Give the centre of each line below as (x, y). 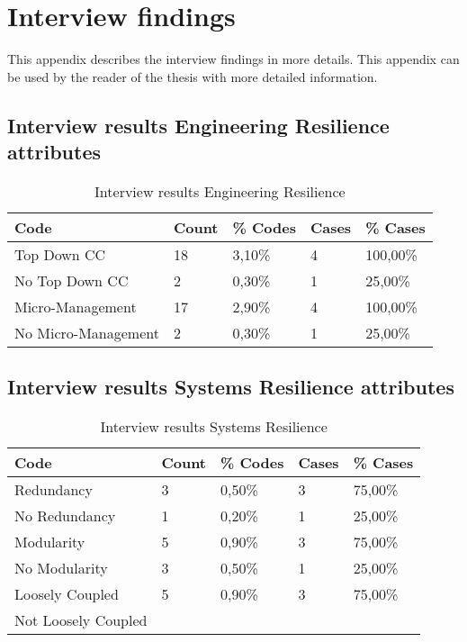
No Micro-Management (87, 332)
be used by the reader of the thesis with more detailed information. (193, 76)
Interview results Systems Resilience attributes (231, 387)
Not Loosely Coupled (81, 620)
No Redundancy (65, 516)
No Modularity (61, 568)
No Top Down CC (72, 280)
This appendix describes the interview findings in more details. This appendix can (233, 59)
